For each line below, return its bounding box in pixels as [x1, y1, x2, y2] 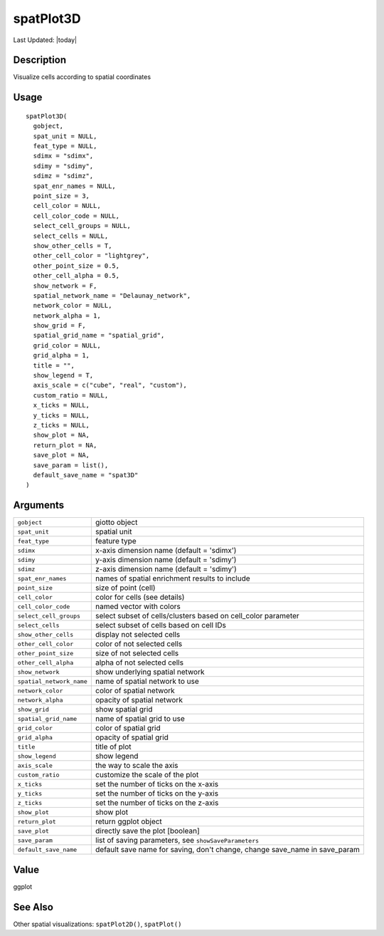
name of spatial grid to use [95, 714, 185, 724]
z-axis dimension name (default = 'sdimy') [95, 564, 238, 574]
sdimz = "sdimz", [33, 172, 94, 180]
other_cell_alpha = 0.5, [33, 271, 120, 280]
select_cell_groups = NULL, [33, 222, 132, 230]
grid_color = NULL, [33, 341, 101, 349]
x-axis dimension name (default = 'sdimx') [95, 546, 237, 556]
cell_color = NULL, [33, 202, 101, 210]
